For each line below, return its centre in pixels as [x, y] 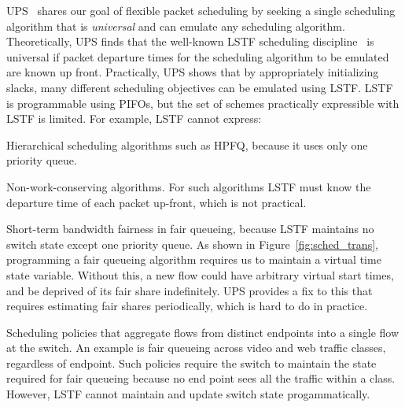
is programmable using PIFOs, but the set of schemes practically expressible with [203, 103]
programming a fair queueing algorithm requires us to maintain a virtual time [194, 259]
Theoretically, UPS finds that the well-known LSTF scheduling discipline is [190, 41]
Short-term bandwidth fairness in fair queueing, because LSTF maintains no [190, 229]
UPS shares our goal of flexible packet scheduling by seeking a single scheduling [201, 10]
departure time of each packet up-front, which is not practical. [156, 202]
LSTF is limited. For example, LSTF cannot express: [134, 118]
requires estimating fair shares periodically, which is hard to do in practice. [187, 306]
